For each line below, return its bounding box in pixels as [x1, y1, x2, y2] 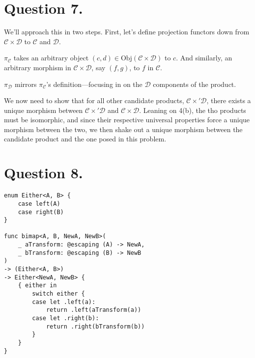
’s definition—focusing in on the [46, 79, 142, 89]
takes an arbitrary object [13, 53, 89, 63]
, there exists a [206, 95, 251, 106]
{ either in [18, 282, 57, 289]
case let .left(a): [32, 298, 96, 305]
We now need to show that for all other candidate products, [4, 95, 184, 106]
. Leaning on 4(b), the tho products [139, 105, 246, 115]
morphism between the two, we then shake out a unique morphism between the [4, 124, 243, 134]
